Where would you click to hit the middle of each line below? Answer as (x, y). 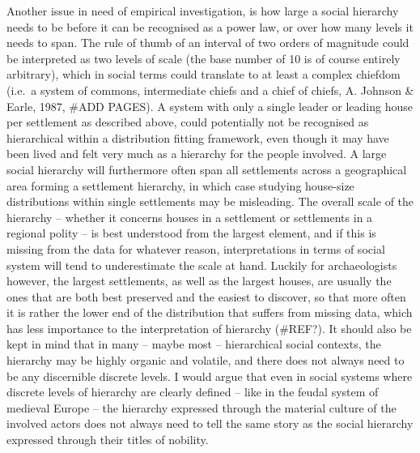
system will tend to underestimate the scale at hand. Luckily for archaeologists (202, 265)
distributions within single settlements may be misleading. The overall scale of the (210, 201)
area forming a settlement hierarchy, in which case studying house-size (180, 185)
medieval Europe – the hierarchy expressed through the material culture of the (202, 407)
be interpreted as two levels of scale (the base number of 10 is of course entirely (204, 58)
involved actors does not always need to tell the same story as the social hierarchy (210, 423)
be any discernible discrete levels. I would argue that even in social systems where (210, 376)
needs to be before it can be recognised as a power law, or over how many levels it (210, 26)
